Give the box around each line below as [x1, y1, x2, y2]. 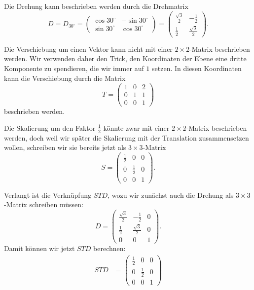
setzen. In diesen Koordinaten [152, 63, 242, 73]
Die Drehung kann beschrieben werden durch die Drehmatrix [4, 1, 188, 11]
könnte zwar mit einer [103, 122, 170, 133]
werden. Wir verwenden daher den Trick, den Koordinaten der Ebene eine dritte [4, 53, 247, 64]
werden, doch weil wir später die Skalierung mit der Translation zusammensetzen [4, 132, 249, 143]
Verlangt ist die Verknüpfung [4, 189, 92, 200]
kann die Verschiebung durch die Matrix [4, 72, 126, 83]
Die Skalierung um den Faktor [4, 122, 96, 133]
